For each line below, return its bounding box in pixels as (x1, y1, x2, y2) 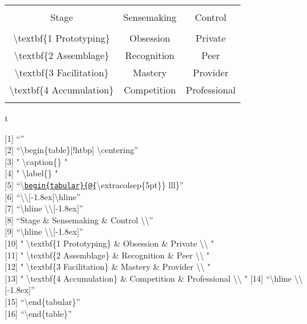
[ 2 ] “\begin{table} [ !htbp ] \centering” (5, 144, 138, 156)
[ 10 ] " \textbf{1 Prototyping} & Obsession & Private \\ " (5, 237, 214, 249)
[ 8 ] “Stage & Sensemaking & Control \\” (5, 213, 153, 226)
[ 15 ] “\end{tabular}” (5, 295, 80, 307)
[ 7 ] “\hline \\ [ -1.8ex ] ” (5, 202, 83, 214)
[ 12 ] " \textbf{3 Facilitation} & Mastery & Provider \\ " (5, 260, 211, 273)
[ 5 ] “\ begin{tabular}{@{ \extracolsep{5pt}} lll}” (5, 178, 184, 191)
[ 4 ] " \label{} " (5, 167, 58, 179)
